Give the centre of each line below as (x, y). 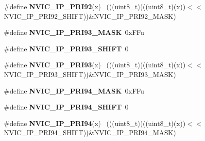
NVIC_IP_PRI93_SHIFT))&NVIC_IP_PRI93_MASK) (90, 74)
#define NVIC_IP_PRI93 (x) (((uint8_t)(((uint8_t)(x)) (95, 65)
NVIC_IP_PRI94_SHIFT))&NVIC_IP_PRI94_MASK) (90, 133)
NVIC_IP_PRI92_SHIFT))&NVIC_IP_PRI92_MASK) (90, 16)
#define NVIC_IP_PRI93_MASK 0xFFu (74, 32)
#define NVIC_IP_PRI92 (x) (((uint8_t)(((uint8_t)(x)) (95, 6)
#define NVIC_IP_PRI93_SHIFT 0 (66, 48)
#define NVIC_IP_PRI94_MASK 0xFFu (74, 90)
